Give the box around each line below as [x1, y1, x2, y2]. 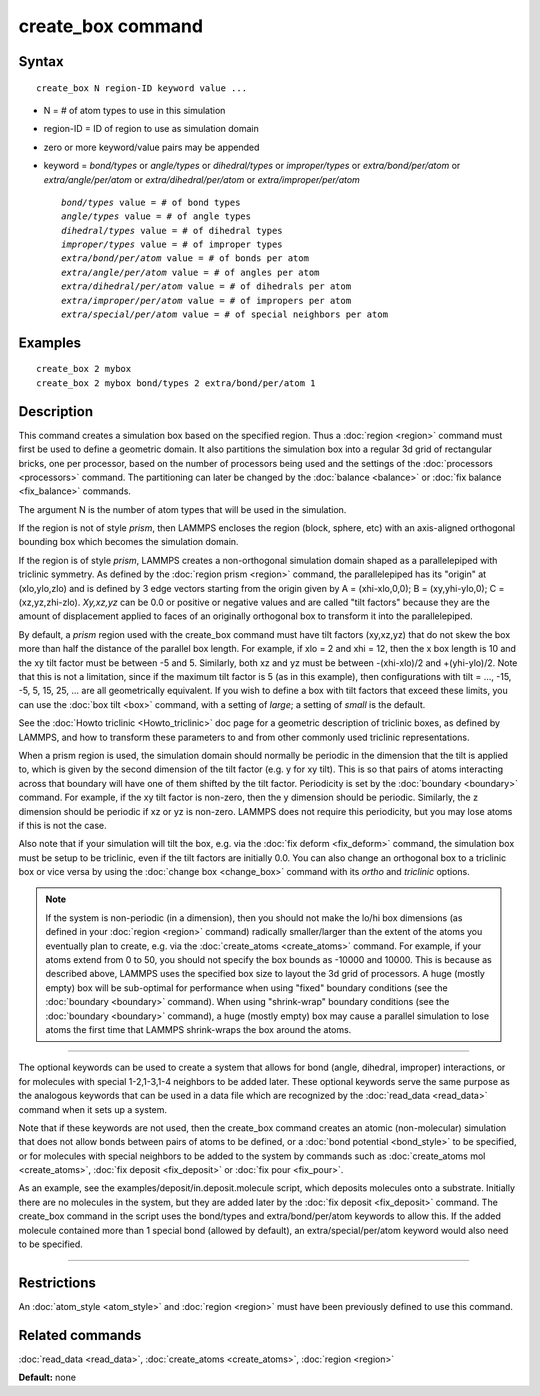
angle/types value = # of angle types [61, 211, 252, 222]
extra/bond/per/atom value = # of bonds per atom [61, 253, 310, 264]
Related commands [18, 1326, 142, 1344]
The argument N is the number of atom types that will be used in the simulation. [18, 503, 347, 515]
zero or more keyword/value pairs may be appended [43, 141, 260, 153]
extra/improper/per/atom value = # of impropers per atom [61, 295, 352, 306]
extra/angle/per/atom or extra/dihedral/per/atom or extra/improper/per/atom [43, 173, 360, 185]
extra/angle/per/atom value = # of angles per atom [61, 266, 320, 278]
